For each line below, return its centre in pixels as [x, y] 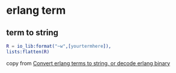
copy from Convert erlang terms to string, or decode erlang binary [88, 63]
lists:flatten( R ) [28, 51]
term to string [32, 33]
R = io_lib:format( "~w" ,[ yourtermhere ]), [59, 46]
